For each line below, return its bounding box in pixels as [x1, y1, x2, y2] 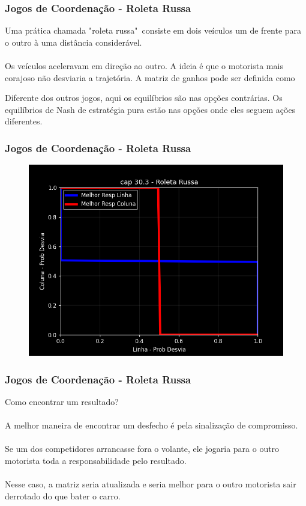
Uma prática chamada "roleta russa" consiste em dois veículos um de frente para [5, 24, 302, 37]
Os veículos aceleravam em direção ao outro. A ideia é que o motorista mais [5, 59, 283, 72]
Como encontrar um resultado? [5, 395, 119, 407]
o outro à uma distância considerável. [5, 35, 142, 48]
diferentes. [5, 115, 43, 127]
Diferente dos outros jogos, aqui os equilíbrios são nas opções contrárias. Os [5, 91, 283, 104]
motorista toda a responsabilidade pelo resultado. [5, 454, 187, 466]
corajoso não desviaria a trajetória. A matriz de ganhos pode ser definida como [5, 71, 295, 84]
